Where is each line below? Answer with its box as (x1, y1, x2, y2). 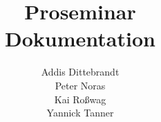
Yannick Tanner (46, 105, 114, 120)
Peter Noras (55, 78, 106, 92)
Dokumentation (5, 24, 155, 53)
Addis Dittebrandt (41, 64, 120, 79)
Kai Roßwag (54, 91, 106, 106)
